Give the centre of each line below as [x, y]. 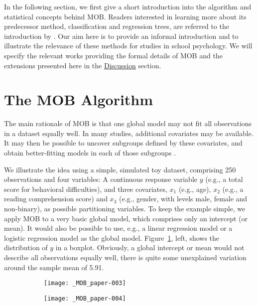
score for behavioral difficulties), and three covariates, [86, 189]
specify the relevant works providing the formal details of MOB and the [113, 55]
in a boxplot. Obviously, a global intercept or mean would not [150, 247]
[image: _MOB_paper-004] [85, 298]
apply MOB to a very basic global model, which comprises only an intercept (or [126, 218]
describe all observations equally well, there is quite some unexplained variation [125, 257]
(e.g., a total [224, 179]
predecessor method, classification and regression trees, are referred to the [117, 26]
